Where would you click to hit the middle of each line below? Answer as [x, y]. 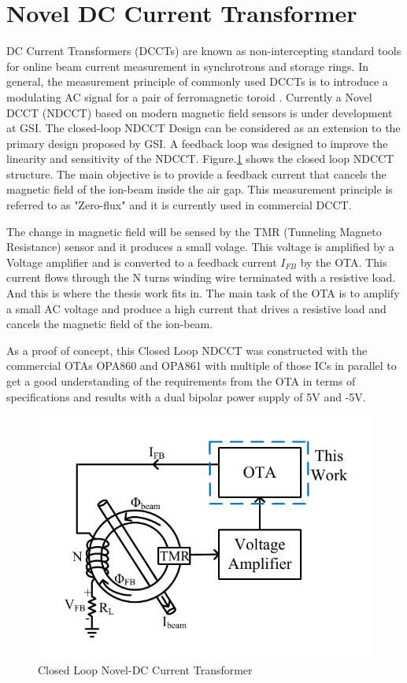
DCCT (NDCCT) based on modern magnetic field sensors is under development [200, 112]
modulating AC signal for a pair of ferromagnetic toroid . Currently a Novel [189, 96]
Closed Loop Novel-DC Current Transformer [145, 669]
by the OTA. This [344, 262]
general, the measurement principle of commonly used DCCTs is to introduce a [197, 81]
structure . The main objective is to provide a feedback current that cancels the [196, 174]
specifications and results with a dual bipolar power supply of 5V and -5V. [186, 396]
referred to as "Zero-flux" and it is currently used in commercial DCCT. [179, 205]
